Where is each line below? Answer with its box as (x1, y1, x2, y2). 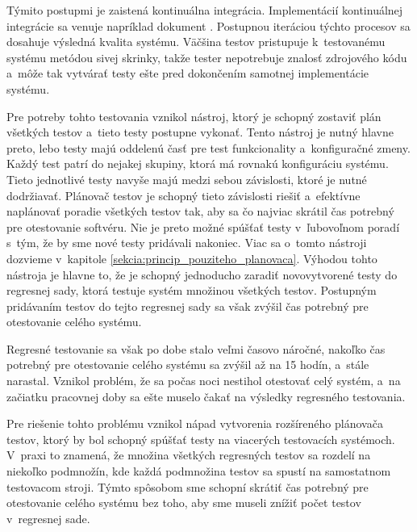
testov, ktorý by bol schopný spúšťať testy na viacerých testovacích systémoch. (6, 430, 395, 447)
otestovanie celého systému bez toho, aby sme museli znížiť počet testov (6, 494, 361, 511)
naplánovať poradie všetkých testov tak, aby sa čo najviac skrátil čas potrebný (6, 203, 394, 220)
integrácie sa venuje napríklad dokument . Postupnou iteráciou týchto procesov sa (6, 17, 411, 34)
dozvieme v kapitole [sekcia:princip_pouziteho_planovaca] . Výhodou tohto (6, 249, 377, 266)
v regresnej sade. (6, 509, 90, 526)
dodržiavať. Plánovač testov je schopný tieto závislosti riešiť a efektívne (6, 186, 361, 203)
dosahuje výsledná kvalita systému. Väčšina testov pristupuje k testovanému (6, 33, 386, 50)
